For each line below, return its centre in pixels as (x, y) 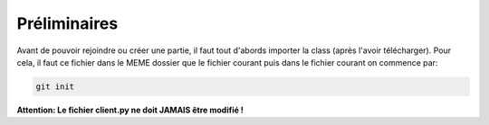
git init (55, 86)
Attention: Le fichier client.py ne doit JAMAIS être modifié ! (130, 110)
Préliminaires (67, 23)
